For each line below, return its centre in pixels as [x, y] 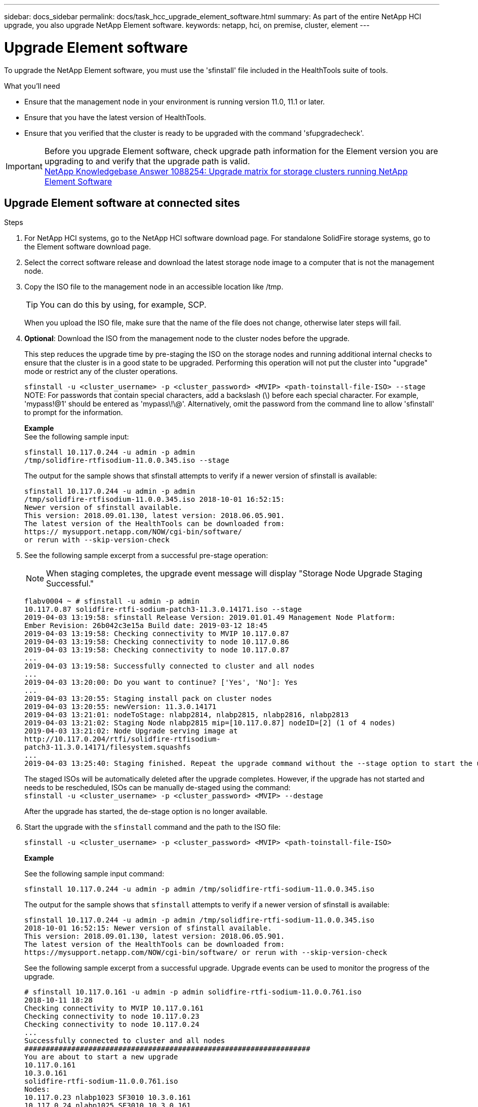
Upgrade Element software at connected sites [122, 203]
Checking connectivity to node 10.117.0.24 [112, 1025]
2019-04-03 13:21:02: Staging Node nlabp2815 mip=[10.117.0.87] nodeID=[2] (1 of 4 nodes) [210, 723]
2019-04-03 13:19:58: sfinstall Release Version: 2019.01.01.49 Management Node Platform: [210, 618]
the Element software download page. [88, 247]
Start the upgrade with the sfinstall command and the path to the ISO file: [152, 827]
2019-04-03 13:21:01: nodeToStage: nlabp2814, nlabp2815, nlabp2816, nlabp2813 [187, 715]
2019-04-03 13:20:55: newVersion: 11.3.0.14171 [121, 707]
